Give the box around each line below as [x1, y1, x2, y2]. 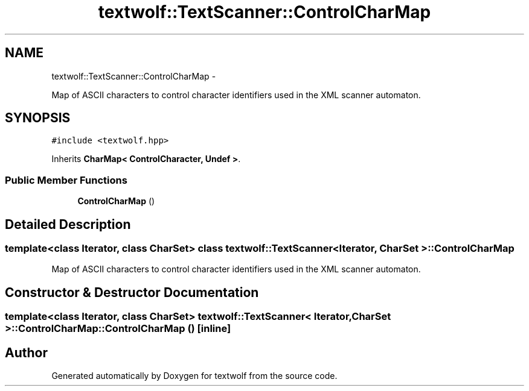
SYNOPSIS [5, 110, 71, 126]
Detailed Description [5, 216, 131, 232]
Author [5, 345, 48, 360]
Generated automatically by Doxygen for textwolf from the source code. [51, 371, 338, 381]
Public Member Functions [5, 174, 127, 186]
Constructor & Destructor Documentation [5, 284, 259, 300]
